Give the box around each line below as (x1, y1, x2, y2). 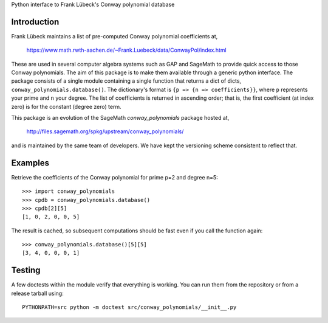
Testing (11, 265, 41, 276)
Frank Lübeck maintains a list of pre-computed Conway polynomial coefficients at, (11, 32, 218, 40)
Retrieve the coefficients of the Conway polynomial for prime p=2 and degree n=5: (11, 173, 218, 181)
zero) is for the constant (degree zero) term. (11, 103, 121, 110)
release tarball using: (11, 290, 64, 297)
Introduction (11, 16, 60, 27)
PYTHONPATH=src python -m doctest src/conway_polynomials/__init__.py (22, 304, 237, 311)
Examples (11, 158, 50, 168)
